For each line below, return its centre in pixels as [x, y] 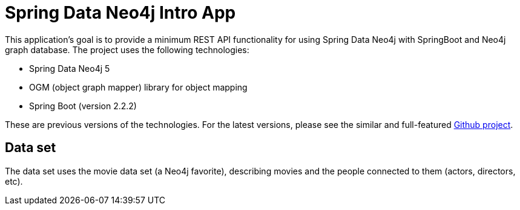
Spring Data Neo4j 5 [70, 68]
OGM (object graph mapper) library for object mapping [138, 87]
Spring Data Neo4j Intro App [120, 13]
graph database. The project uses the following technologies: [127, 49]
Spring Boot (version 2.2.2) [83, 106]
